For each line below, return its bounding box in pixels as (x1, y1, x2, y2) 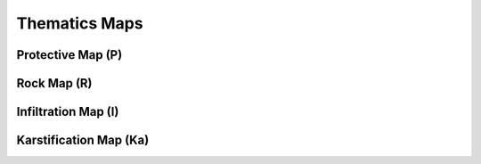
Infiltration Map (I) (16, 104, 119, 119)
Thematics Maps (16, 13, 143, 33)
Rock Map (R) (16, 76, 93, 91)
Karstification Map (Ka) (16, 133, 150, 148)
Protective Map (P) (16, 47, 123, 62)
